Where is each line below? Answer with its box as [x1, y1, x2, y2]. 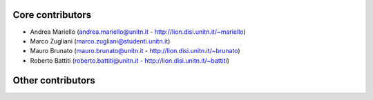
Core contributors [12, 9, 92, 21]
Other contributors [12, 74, 96, 86]
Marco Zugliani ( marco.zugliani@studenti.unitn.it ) [30, 37, 171, 45]
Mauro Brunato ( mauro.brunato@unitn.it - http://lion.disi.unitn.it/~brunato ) [30, 47, 241, 55]
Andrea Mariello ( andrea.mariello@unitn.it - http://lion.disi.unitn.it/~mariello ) [30, 28, 246, 36]
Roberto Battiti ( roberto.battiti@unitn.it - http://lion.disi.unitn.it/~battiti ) [30, 56, 229, 65]
